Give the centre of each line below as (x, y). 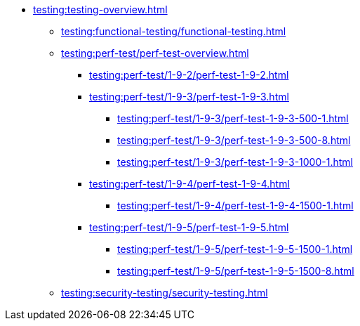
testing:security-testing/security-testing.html (165, 293)
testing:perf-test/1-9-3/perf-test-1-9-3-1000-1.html (235, 162)
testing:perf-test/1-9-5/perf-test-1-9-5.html (189, 227)
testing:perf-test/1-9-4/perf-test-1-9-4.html (189, 184)
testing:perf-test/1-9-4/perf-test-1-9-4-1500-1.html (235, 206)
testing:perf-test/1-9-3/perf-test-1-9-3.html (189, 97)
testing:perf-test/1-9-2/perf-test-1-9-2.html (189, 75)
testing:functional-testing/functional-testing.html (174, 31)
